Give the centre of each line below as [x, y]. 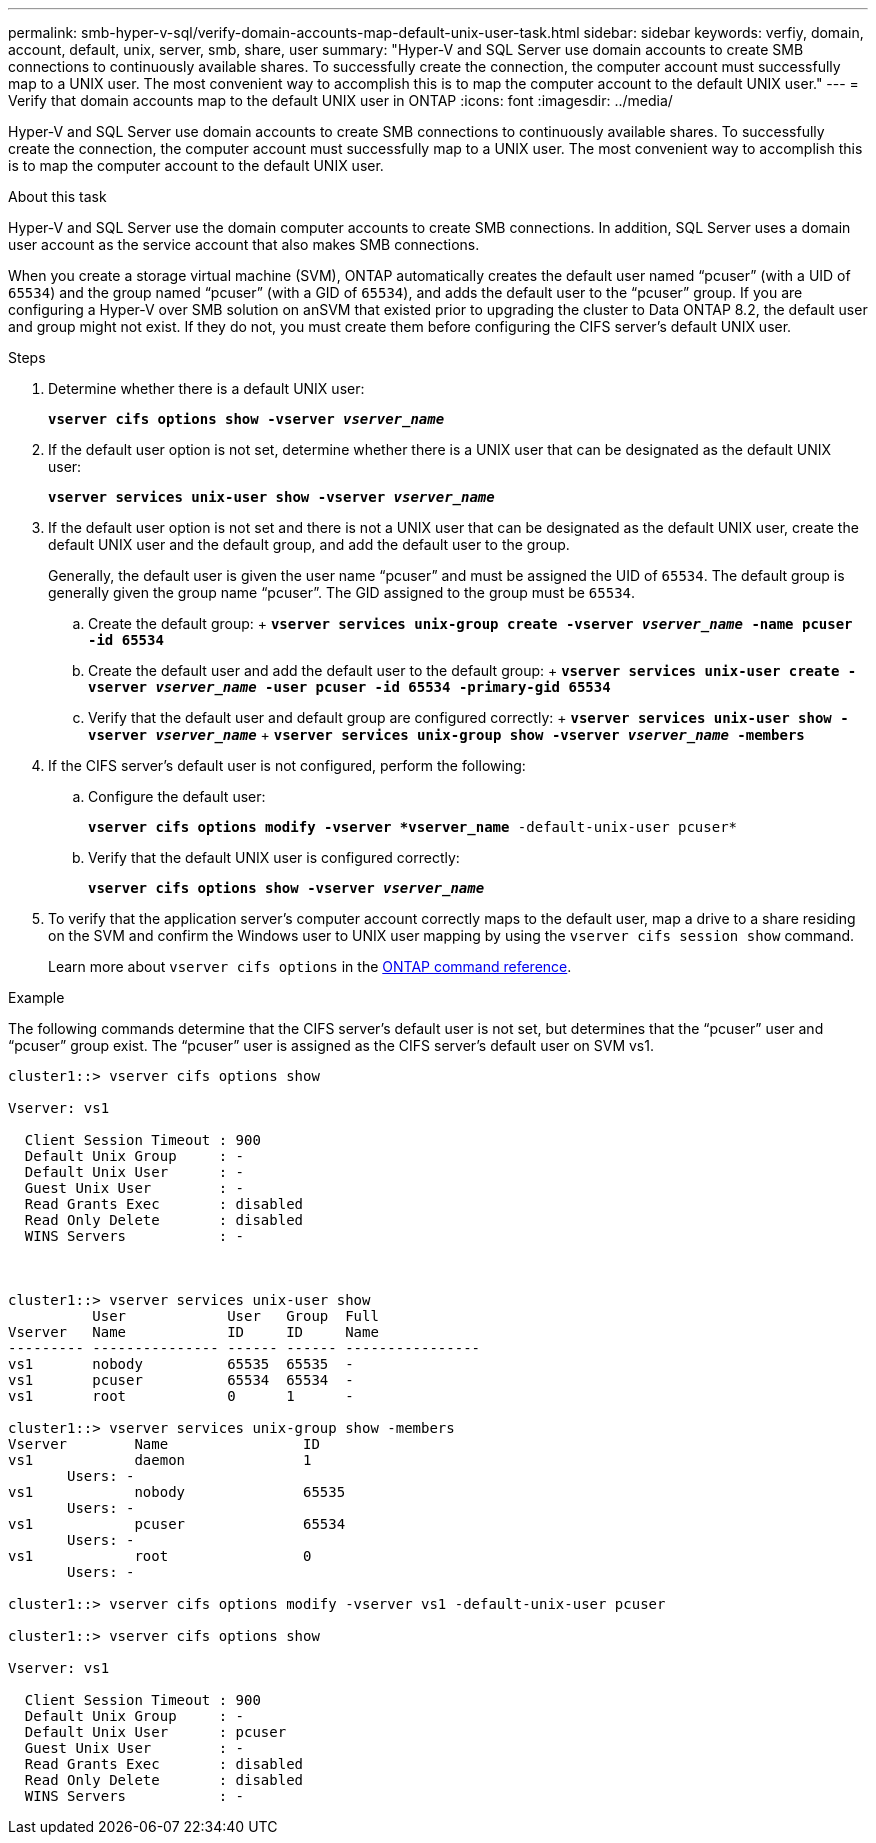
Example [36, 997]
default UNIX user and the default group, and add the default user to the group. [309, 544]
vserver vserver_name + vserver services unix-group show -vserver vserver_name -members [446, 734]
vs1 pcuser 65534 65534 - [181, 1380]
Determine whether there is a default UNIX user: [206, 388]
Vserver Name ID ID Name [193, 1332]
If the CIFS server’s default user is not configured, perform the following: [287, 765]
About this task [57, 196]
